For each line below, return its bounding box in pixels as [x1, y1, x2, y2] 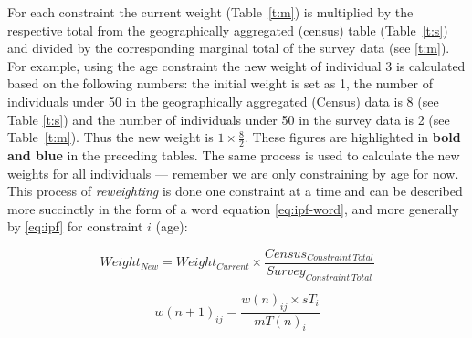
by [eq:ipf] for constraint [7, 217, 143, 236]
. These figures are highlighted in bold [244, 128, 461, 147]
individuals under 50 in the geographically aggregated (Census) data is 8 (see [7, 91, 439, 110]
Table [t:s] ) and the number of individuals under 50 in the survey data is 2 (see [7, 109, 450, 128]
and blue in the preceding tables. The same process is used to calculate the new [7, 145, 460, 164]
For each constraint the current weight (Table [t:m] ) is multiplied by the [7, 3, 414, 21]
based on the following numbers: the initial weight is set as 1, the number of [7, 74, 433, 93]
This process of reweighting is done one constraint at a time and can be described [7, 181, 463, 200]
